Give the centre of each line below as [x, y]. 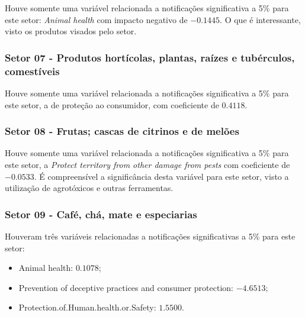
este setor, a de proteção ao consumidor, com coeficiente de [112, 104]
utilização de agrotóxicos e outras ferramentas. [89, 188]
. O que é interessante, [260, 19]
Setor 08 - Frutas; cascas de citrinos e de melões [122, 131]
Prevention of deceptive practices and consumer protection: [126, 287]
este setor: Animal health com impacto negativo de [96, 19]
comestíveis [32, 71]
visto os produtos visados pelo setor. [71, 31]
